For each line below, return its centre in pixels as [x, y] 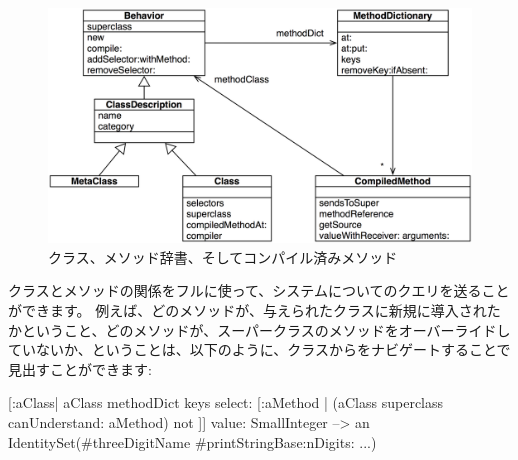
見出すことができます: [80, 368]
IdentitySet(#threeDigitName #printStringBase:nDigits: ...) [192, 441]
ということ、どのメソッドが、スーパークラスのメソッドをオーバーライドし [266, 329]
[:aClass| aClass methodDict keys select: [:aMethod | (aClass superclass [226, 402]
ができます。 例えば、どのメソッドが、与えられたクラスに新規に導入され [247, 309]
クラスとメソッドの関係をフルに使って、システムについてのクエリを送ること [259, 290]
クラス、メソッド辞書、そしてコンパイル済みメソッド [223, 256]
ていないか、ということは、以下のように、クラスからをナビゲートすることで [259, 349]
